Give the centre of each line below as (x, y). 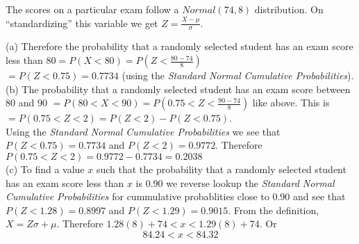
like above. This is (291, 103)
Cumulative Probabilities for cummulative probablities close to (137, 196)
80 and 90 (26, 103)
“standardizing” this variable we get (82, 23)
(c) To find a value (45, 169)
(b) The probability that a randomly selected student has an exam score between (178, 89)
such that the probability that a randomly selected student (221, 169)
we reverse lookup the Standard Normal (250, 182)
